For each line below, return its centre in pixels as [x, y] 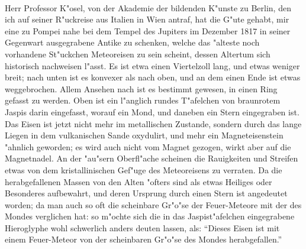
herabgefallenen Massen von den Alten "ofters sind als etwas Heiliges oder [138, 181]
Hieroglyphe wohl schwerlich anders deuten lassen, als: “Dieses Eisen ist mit [142, 227]
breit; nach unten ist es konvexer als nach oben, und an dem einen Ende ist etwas [153, 77]
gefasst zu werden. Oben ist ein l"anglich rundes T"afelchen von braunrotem [143, 100]
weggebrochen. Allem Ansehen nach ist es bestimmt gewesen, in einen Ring [141, 88]
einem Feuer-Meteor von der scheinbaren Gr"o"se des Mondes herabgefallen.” [144, 239]
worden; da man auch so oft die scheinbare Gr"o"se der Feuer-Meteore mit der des [153, 204]
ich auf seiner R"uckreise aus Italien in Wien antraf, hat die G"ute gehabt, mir [147, 19]
